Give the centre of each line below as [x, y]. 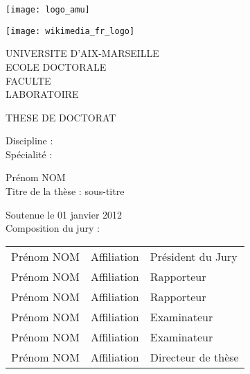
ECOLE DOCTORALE [56, 66]
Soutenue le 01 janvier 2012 [64, 214]
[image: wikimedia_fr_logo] [70, 31]
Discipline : [29, 141]
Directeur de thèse [194, 357]
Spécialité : [29, 154]
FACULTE [28, 80]
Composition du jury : [53, 228]
